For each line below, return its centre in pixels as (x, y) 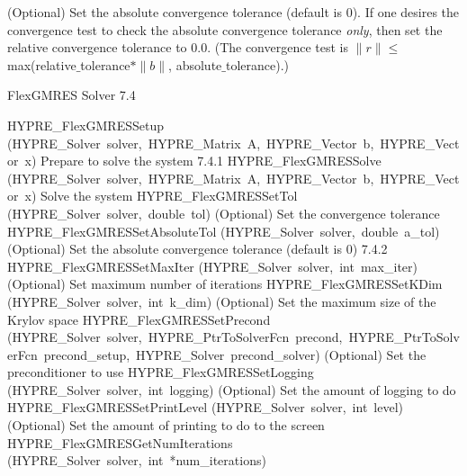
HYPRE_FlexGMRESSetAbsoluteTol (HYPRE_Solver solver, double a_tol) (224, 231)
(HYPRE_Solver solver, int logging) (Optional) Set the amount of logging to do (232, 389)
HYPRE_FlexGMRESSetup (85, 125)
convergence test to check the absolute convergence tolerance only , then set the (225, 29)
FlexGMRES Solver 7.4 (72, 95)
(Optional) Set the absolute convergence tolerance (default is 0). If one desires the (233, 12)
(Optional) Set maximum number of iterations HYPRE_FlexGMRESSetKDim (225, 284)
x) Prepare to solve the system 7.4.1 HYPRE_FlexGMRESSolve (203, 161)
